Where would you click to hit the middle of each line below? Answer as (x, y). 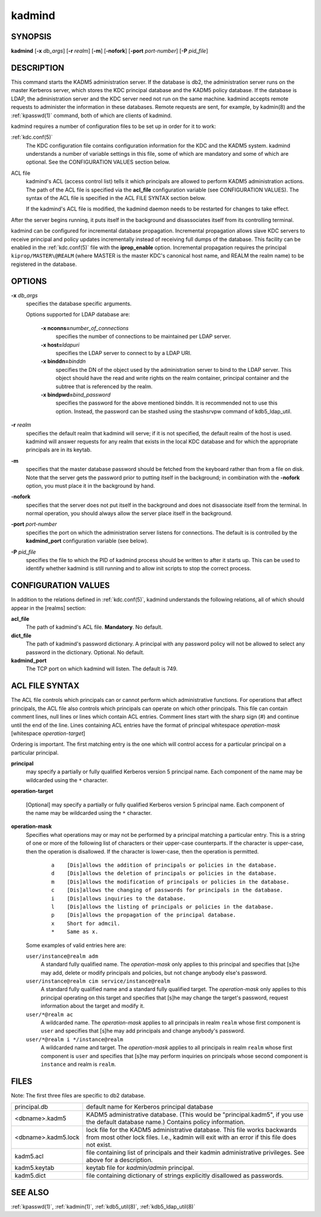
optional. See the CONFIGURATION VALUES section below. (98, 162)
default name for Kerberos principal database (150, 1107)
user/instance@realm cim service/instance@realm (98, 981)
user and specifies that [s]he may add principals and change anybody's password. (143, 1031)
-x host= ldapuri (60, 344)
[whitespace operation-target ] (48, 733)
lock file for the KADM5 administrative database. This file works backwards (191, 1130)
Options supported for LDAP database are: (78, 315)
